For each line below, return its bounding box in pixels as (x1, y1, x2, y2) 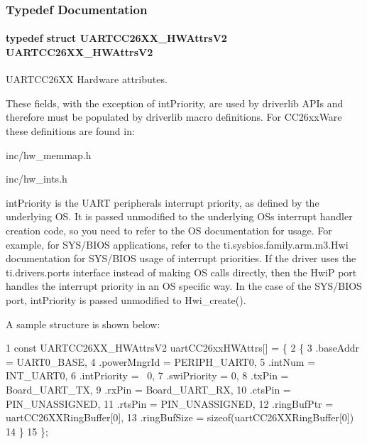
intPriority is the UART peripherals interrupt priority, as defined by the (6, 195, 319, 210)
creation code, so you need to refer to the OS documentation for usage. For (6, 222, 332, 237)
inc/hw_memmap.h (6, 147, 92, 162)
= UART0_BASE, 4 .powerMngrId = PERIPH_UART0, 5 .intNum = (6, 354, 316, 369)
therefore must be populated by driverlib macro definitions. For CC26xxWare (6, 109, 342, 124)
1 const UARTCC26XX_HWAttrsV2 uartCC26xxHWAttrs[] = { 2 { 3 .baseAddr (6, 340, 360, 355)
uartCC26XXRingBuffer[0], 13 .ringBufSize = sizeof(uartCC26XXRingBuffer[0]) (6, 410, 354, 425)
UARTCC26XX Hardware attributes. (6, 72, 168, 87)
